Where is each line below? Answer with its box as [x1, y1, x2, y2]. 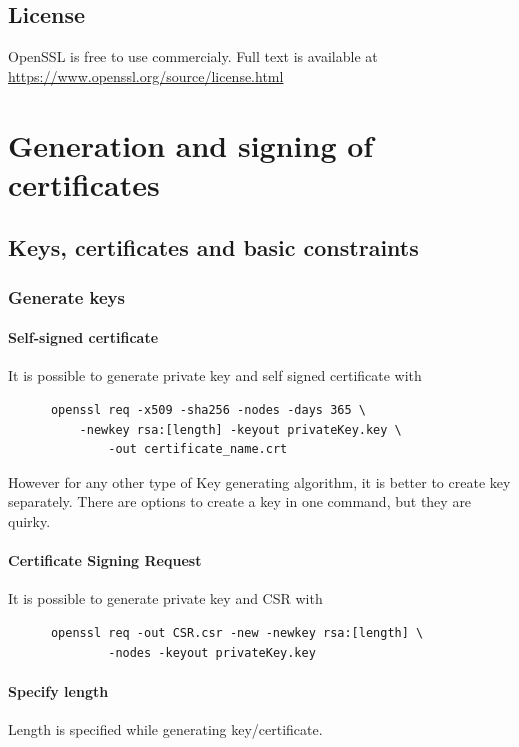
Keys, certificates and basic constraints [8, 232, 419, 263]
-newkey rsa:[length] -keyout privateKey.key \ [79, 422, 402, 437]
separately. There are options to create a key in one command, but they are [8, 491, 472, 512]
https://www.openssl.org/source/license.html [8, 65, 284, 86]
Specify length [8, 680, 109, 701]
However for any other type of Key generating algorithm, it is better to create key [8, 471, 511, 492]
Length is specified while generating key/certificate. [8, 718, 323, 739]
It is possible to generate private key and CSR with [8, 588, 323, 609]
